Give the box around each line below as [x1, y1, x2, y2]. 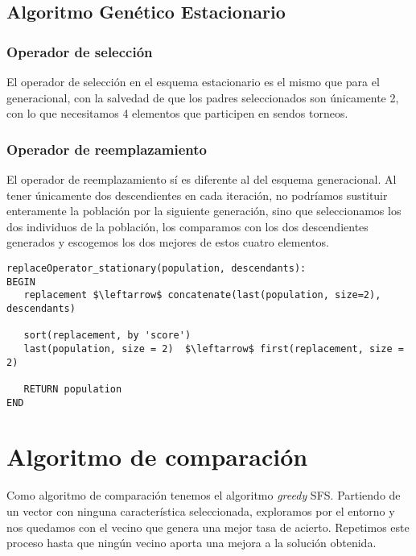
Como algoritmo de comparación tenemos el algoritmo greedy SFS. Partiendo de [6, 487, 401, 504]
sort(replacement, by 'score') [23, 330, 192, 342]
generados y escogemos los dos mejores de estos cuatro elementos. [6, 234, 329, 251]
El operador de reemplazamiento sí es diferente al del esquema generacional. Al [6, 171, 397, 187]
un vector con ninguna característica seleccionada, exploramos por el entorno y [6, 502, 395, 519]
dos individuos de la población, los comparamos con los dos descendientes [6, 218, 369, 234]
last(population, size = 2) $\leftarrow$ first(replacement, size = [23, 342, 404, 355]
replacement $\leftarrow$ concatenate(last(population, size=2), [23, 289, 381, 301]
